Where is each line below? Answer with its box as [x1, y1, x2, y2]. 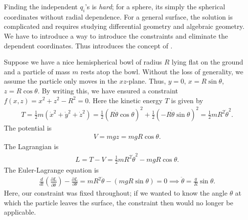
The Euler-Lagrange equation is [4, 165, 99, 175]
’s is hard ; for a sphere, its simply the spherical [85, 1, 225, 11]
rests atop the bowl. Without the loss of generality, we [80, 66, 244, 76]
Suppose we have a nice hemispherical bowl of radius [4, 57, 162, 67]
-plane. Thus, [126, 76, 166, 86]
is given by [171, 95, 203, 105]
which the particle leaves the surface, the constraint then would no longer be [4, 197, 233, 207]
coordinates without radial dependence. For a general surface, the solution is [4, 11, 233, 22]
